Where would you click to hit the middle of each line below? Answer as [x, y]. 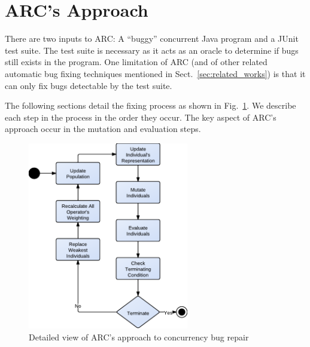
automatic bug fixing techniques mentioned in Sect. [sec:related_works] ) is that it [155, 73]
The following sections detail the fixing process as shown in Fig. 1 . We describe [151, 105]
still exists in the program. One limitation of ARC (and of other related [136, 62]
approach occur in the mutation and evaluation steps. [103, 129]
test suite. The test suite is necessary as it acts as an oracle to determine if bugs [152, 50]
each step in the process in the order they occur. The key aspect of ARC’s [141, 117]
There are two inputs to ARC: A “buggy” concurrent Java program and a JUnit [152, 39]
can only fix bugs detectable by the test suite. [89, 85]
